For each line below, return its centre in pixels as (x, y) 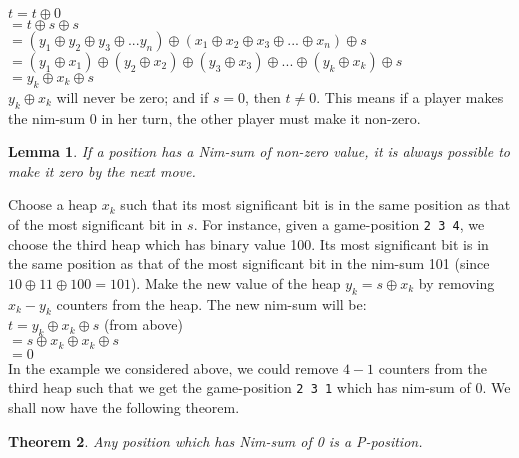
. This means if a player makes (410, 96)
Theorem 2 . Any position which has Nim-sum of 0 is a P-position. (215, 440)
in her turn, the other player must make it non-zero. (261, 117)
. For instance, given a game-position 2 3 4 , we (339, 223)
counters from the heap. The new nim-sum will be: (211, 303)
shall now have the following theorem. (124, 406)
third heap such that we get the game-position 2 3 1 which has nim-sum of (239, 387)
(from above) (143, 324)
